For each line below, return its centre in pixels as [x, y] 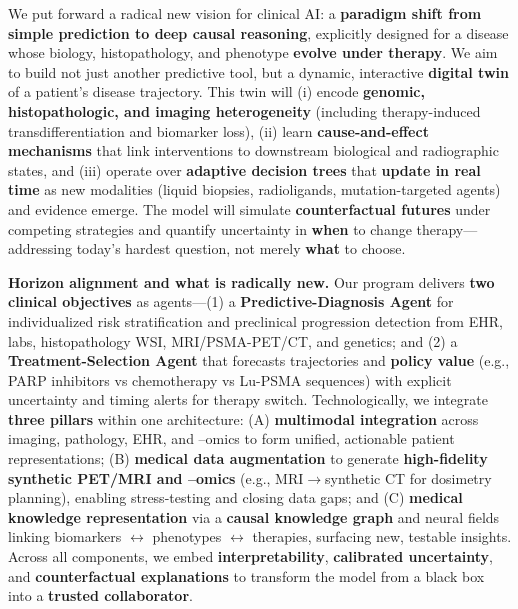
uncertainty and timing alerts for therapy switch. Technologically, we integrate [248, 399]
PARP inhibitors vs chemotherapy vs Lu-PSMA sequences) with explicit [230, 379]
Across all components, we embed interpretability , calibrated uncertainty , [250, 556]
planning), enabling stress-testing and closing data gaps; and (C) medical [235, 497]
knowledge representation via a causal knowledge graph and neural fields [254, 516]
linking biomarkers [65, 536]
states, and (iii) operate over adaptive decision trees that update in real [244, 169]
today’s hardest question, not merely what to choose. [241, 248]
